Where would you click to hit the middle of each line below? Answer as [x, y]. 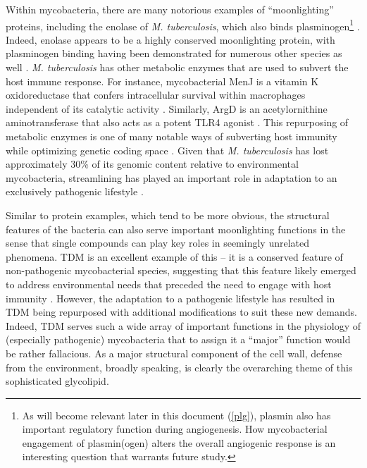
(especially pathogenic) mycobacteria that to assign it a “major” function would [178, 339]
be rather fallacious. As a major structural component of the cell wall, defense [174, 353]
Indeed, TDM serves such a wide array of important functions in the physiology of [183, 325]
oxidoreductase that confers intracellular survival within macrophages [156, 95]
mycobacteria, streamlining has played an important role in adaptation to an [172, 177]
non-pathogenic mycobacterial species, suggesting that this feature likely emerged [181, 270]
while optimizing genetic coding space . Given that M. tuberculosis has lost [167, 150]
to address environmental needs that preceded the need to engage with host [169, 284]
